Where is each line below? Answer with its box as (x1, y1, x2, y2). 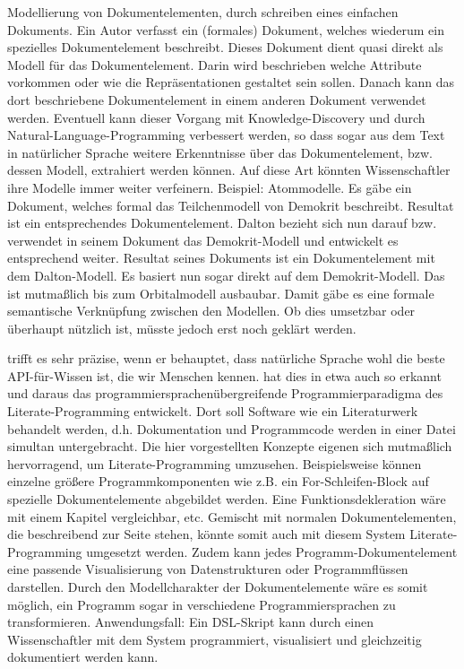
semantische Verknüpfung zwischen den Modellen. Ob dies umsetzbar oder (7, 301, 416, 320)
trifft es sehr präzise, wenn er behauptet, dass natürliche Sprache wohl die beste (7, 349, 445, 368)
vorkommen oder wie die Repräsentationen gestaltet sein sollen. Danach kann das (7, 73, 455, 91)
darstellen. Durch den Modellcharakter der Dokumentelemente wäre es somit (7, 578, 428, 595)
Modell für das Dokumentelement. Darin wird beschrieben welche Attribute (7, 55, 422, 74)
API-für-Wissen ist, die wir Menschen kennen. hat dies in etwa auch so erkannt (7, 366, 442, 385)
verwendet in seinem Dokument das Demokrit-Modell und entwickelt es (7, 230, 399, 249)
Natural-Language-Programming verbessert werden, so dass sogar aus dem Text (7, 126, 445, 144)
